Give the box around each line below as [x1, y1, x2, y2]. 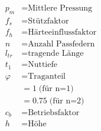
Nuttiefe [28, 61, 57, 69]
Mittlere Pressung [28, 4, 93, 13]
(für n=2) [49, 96, 84, 105]
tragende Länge [28, 49, 84, 58]
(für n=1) [38, 84, 74, 93]
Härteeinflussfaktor [28, 28, 97, 37]
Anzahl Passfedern [28, 39, 95, 48]
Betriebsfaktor [28, 108, 80, 117]
